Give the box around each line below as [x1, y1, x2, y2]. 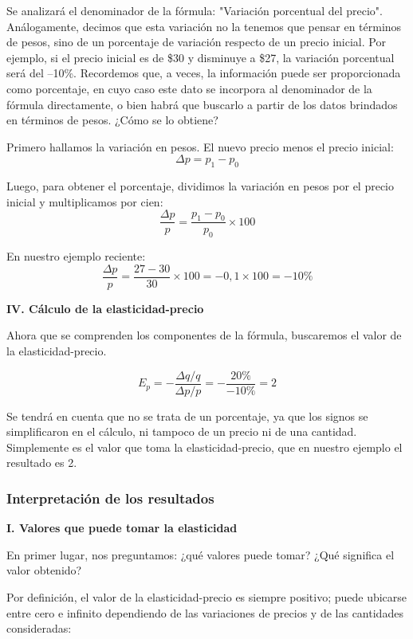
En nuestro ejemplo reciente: [6, 248, 146, 265]
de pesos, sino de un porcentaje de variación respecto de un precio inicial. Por [6, 33, 386, 50]
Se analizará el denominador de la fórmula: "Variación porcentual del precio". [6, 2, 383, 18]
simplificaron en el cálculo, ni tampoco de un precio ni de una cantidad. [6, 423, 357, 440]
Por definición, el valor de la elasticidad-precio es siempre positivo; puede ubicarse [6, 589, 407, 606]
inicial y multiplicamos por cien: [6, 193, 163, 210]
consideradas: [6, 620, 72, 637]
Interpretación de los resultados [6, 488, 214, 508]
